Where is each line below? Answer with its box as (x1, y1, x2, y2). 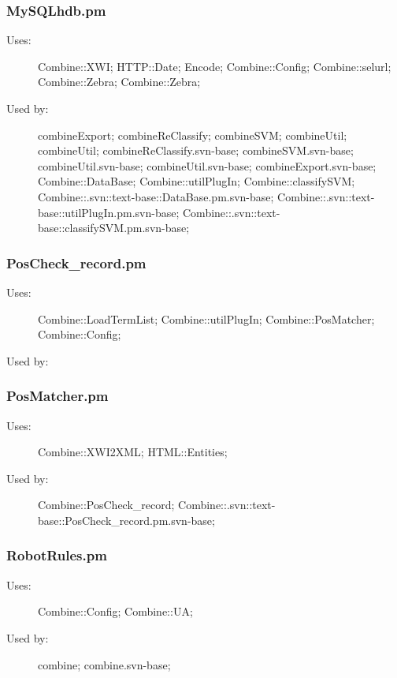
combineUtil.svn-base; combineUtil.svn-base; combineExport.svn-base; (38, 157, 377, 174)
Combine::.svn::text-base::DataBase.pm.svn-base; (38, 188, 274, 204)
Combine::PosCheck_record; (38, 496, 175, 513)
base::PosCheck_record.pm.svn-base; (38, 511, 215, 528)
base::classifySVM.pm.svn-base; (38, 219, 190, 236)
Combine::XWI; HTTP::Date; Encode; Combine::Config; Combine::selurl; (38, 58, 391, 74)
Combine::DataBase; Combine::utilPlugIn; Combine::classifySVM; (38, 173, 355, 189)
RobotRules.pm (6, 545, 107, 565)
